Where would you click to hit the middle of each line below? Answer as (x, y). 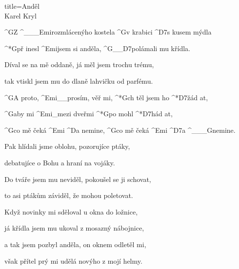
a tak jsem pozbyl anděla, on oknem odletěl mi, (75, 244)
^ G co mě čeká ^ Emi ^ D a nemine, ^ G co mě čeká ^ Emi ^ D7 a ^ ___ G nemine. (120, 130)
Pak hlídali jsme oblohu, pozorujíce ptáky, (67, 146)
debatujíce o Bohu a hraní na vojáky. (60, 162)
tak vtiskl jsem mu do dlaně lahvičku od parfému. (79, 81)
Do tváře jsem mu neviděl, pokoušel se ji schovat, (78, 179)
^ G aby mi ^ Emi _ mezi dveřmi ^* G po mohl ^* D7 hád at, (89, 114)
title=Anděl (22, 6)
